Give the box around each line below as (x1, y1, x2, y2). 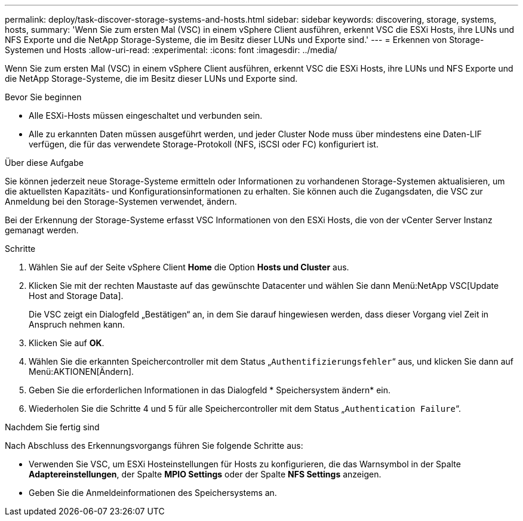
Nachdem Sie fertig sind (5, 422, 100, 432)
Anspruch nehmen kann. (29, 319, 125, 329)
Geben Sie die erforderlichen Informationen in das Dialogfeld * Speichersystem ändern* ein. (29, 385, 390, 395)
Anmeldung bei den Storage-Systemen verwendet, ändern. (5, 196, 237, 206)
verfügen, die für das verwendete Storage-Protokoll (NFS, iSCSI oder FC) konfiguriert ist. (29, 139, 379, 149)
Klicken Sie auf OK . (29, 338, 104, 348)
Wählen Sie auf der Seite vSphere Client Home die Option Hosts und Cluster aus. (29, 262, 349, 272)
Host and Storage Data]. (29, 291, 124, 301)
